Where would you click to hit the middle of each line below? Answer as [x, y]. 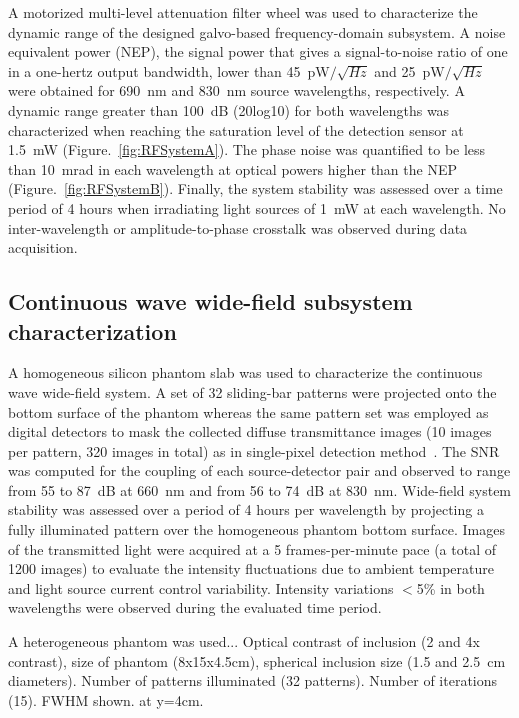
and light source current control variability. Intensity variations [201, 587]
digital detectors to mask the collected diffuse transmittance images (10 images [250, 431]
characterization [92, 330]
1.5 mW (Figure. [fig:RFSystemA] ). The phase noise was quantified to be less [247, 149]
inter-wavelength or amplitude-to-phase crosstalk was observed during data [238, 227]
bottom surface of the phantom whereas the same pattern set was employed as [248, 411]
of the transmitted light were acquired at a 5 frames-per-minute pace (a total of [252, 548]
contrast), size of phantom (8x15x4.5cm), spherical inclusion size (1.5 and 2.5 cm [257, 660]
